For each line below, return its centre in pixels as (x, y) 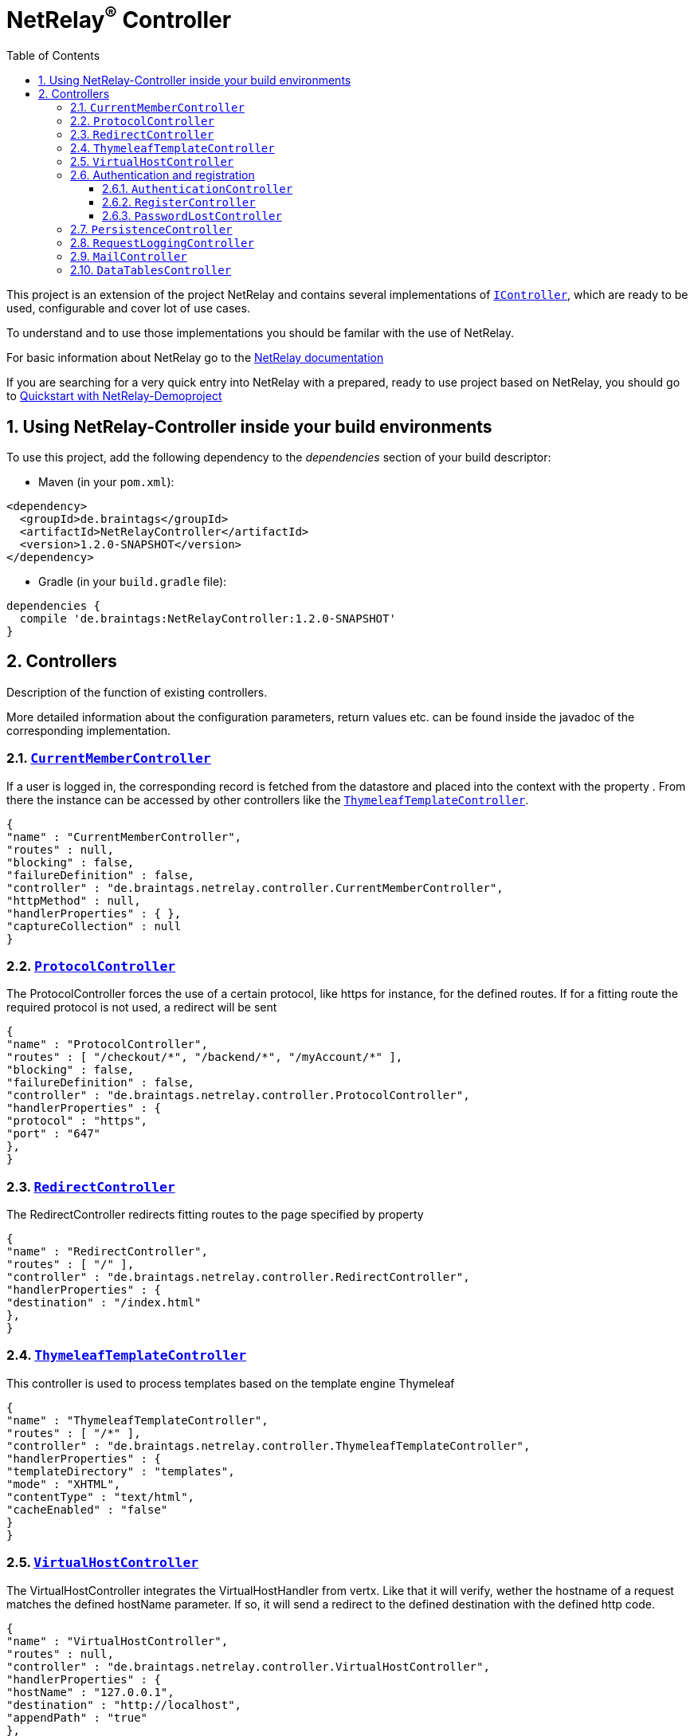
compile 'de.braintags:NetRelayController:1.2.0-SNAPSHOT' (208, 618)
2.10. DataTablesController (151, 270)
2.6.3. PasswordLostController (192, 216)
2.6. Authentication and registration (163, 175)
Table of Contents (53, 56)
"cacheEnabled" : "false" (87, 1509)
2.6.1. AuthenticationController (198, 189)
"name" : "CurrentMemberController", (124, 837)
